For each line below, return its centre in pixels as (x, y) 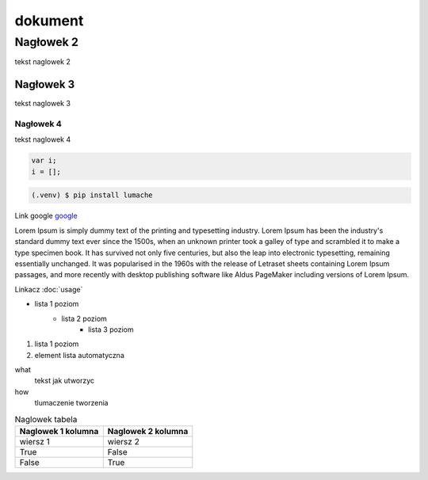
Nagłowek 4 (38, 124)
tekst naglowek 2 (42, 62)
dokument (49, 21)
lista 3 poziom (111, 330)
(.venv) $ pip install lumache (92, 195)
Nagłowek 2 (47, 42)
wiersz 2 (124, 442)
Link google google (46, 216)
